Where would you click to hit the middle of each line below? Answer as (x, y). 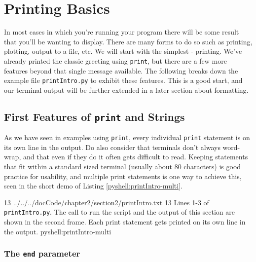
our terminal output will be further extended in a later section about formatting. (126, 90)
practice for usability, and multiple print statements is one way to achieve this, (123, 176)
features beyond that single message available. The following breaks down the (121, 70)
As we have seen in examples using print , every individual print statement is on (127, 137)
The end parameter (42, 253)
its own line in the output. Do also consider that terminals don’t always (112, 147)
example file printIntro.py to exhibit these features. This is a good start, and (123, 80)
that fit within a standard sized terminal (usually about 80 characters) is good (123, 167)
